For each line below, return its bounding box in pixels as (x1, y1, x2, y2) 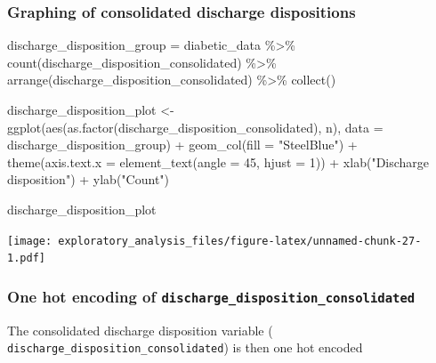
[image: (7, 234, 52, 247)
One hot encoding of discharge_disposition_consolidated (7, 285, 416, 307)
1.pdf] (7, 252, 45, 265)
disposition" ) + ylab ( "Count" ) (7, 170, 170, 189)
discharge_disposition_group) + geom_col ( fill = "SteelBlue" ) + (7, 135, 358, 154)
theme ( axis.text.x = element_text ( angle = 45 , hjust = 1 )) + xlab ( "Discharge (7, 152, 430, 171)
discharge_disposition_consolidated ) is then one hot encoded (7, 338, 363, 357)
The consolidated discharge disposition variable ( (7, 320, 273, 339)
